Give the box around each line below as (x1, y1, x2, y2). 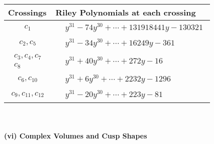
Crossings (8, 6, 47, 18)
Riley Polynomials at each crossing (55, 6, 196, 18)
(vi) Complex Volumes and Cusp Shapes (4, 130, 147, 140)
